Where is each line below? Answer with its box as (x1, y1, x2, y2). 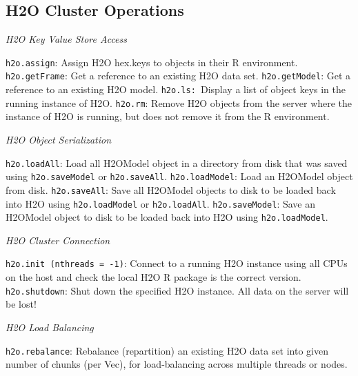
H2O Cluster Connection (6, 232, 110, 247)
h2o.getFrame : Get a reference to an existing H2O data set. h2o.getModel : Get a (6, 68, 351, 83)
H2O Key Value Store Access (6, 32, 127, 46)
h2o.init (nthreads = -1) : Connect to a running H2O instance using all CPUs (6, 256, 348, 270)
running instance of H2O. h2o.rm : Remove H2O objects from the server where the (6, 95, 352, 110)
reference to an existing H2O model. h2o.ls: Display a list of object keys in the (6, 82, 346, 97)
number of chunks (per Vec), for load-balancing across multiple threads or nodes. (6, 357, 348, 371)
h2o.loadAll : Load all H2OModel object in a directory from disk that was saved (6, 155, 348, 170)
